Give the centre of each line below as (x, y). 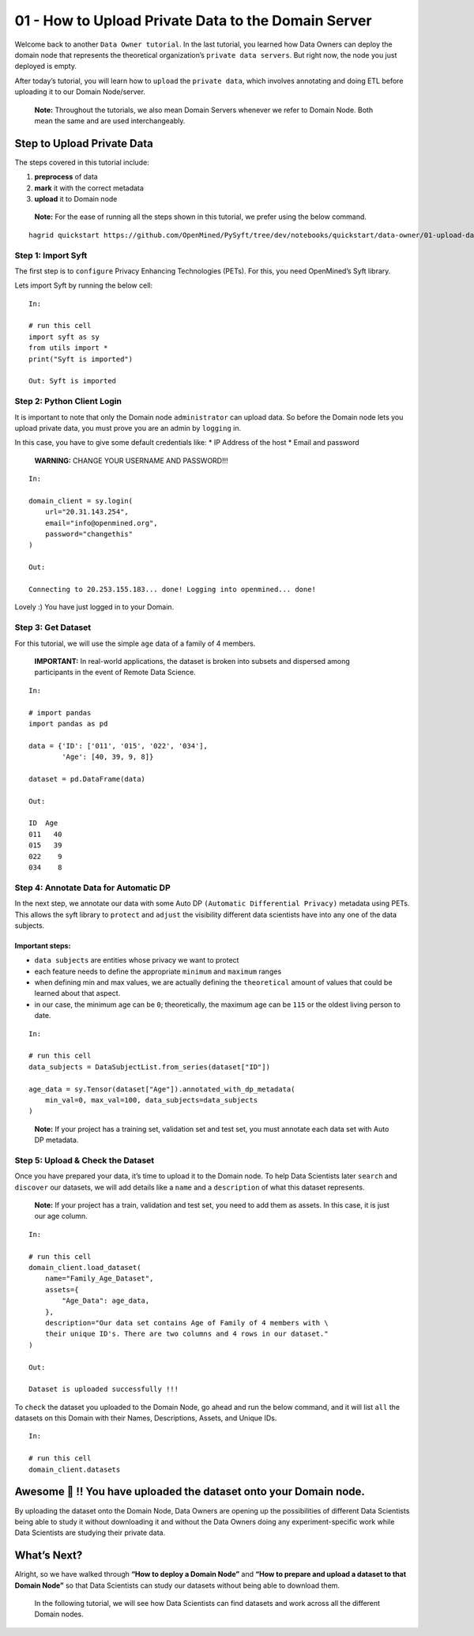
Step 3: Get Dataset (53, 628)
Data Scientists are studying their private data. (90, 1532)
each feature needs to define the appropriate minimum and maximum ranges (158, 971)
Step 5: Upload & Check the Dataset (85, 1160)
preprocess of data (66, 177)
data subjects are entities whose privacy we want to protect (137, 960)
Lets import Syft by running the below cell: (84, 285)
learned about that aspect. (77, 993)
